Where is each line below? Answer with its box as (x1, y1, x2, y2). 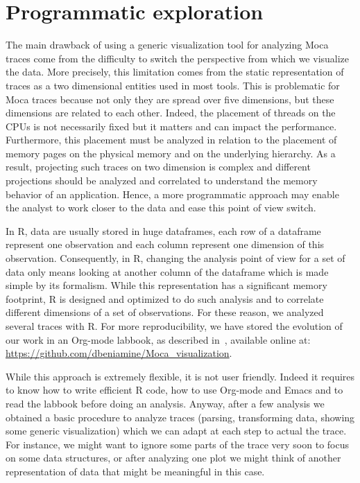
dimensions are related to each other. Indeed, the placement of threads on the (6, 105, 336, 120)
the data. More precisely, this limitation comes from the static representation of (6, 64, 344, 79)
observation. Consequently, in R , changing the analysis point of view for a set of (6, 251, 345, 265)
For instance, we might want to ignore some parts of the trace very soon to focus (6, 437, 349, 451)
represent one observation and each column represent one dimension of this (6, 237, 325, 252)
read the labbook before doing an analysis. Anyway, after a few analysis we (6, 396, 325, 410)
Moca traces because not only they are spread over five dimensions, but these (6, 91, 334, 106)
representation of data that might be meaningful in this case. (6, 464, 265, 478)
